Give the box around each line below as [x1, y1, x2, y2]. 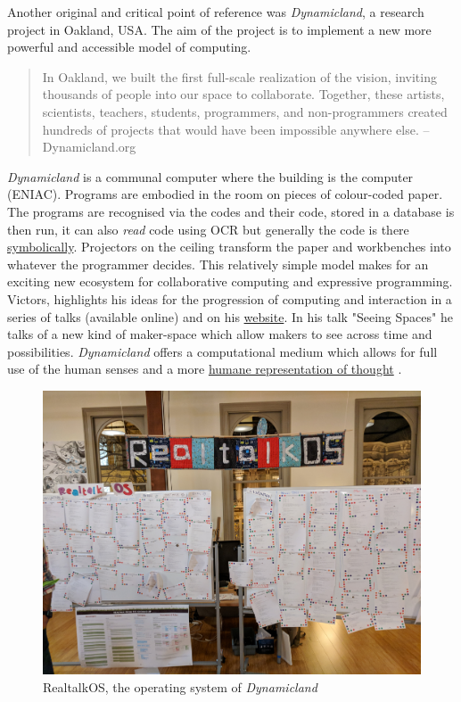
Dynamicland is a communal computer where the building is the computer [7, 167, 414, 186]
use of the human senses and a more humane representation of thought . [7, 359, 402, 378]
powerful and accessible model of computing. [7, 37, 251, 56]
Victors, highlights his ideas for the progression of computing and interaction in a [7, 289, 452, 308]
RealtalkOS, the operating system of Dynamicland [43, 677, 317, 696]
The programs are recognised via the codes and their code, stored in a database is [7, 202, 455, 220]
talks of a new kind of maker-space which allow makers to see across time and [7, 325, 432, 343]
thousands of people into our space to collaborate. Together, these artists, [42, 85, 445, 103]
